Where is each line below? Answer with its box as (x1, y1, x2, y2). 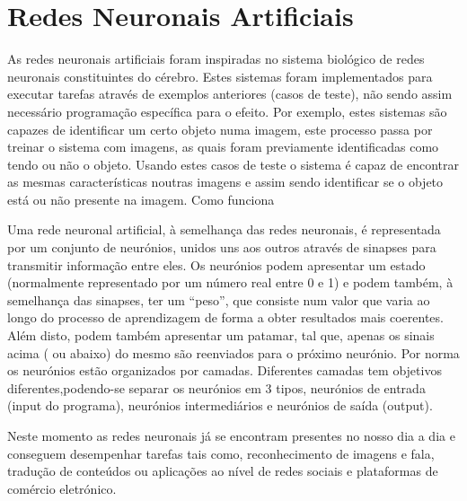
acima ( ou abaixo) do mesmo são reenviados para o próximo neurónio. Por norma (7, 343, 460, 362)
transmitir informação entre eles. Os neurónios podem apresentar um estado (7, 255, 426, 274)
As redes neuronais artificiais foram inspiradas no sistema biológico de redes (7, 49, 425, 68)
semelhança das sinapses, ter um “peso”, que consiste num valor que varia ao (7, 290, 430, 309)
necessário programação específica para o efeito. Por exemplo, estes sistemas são (7, 101, 447, 120)
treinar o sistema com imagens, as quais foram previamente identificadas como (7, 137, 439, 156)
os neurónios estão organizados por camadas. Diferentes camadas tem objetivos (7, 361, 442, 380)
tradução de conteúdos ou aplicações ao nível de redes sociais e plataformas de (7, 461, 438, 480)
